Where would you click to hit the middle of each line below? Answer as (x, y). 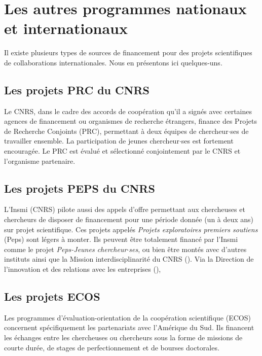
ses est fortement (207, 141)
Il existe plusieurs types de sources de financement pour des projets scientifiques (128, 52)
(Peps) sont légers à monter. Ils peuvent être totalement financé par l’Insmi (121, 239)
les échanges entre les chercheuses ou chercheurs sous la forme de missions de (123, 337)
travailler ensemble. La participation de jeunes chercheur (92, 141)
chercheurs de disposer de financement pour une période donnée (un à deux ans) (129, 219)
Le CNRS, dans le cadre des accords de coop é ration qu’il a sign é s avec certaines (128, 111)
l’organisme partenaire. (40, 161)
